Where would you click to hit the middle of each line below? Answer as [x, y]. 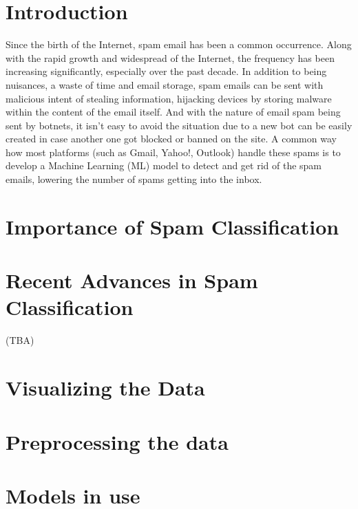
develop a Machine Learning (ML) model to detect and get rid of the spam [164, 165]
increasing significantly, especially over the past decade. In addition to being [166, 71]
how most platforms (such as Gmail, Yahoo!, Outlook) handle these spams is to [173, 152]
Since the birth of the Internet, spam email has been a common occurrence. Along [179, 44]
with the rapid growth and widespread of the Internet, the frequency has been [170, 57]
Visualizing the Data [105, 388]
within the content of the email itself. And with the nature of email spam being [173, 112]
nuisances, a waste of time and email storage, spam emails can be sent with [165, 84]
